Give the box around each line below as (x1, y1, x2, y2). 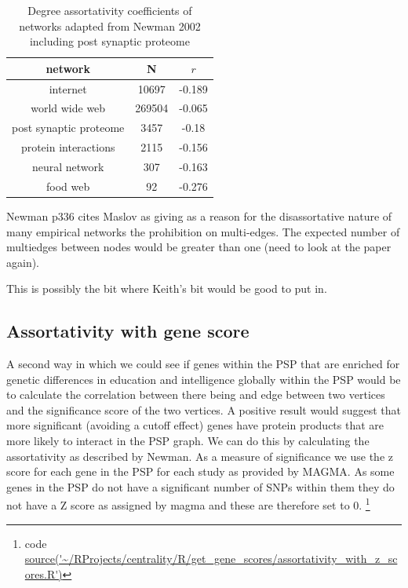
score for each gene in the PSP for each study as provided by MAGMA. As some (6, 463, 395, 480)
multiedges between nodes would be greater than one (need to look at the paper (6, 239, 392, 255)
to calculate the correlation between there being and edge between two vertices (6, 386, 385, 403)
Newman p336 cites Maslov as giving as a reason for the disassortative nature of (6, 207, 392, 224)
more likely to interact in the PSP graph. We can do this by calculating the (6, 433, 370, 449)
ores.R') (24, 565, 63, 582)
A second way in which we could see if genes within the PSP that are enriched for (6, 356, 400, 372)
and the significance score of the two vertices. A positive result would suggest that (6, 401, 402, 418)
